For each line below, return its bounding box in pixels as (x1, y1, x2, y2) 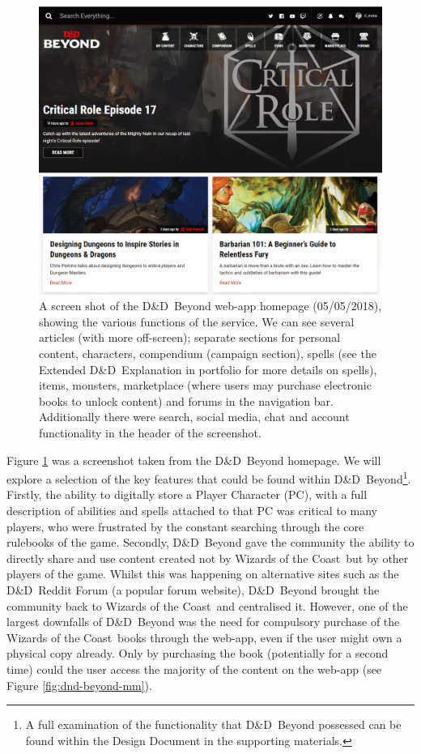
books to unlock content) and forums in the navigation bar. (39, 392, 334, 409)
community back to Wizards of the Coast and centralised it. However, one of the (6, 597, 408, 614)
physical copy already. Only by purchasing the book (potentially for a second (6, 645, 389, 662)
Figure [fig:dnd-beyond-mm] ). (6, 676, 152, 693)
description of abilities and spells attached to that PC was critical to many (6, 502, 377, 519)
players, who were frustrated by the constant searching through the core (6, 518, 364, 535)
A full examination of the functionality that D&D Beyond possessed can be (25, 716, 402, 733)
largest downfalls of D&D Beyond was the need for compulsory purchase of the (6, 613, 400, 630)
